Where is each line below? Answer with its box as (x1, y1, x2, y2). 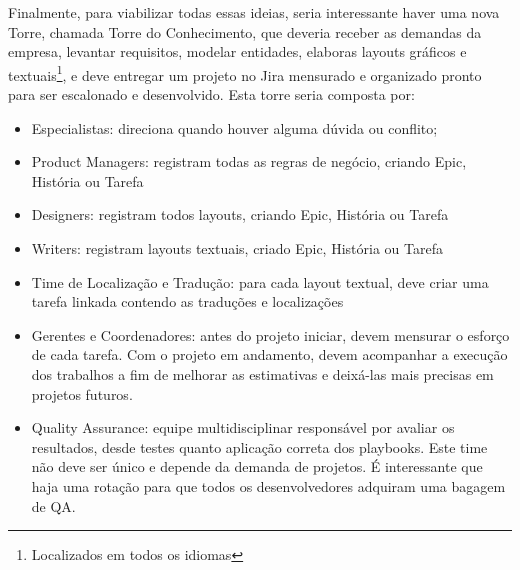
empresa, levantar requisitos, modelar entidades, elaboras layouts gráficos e (8, 41, 467, 62)
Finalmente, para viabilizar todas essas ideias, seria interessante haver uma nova (8, 2, 500, 22)
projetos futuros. (31, 383, 133, 404)
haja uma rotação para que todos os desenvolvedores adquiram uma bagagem (31, 475, 506, 496)
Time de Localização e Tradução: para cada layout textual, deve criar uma (31, 271, 489, 292)
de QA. (31, 495, 76, 516)
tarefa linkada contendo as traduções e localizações (31, 291, 344, 312)
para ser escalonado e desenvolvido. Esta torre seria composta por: (8, 84, 415, 105)
